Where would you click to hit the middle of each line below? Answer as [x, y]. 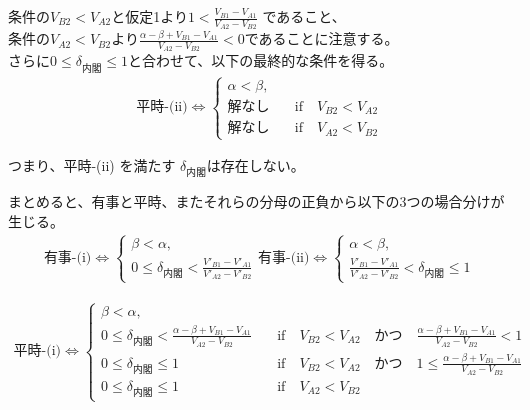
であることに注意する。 [321, 38]
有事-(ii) [284, 258]
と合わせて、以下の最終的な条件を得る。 [260, 60]
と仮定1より [149, 16]
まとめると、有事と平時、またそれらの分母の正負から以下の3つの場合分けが [256, 201]
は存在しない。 [255, 165]
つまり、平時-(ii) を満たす [92, 165]
